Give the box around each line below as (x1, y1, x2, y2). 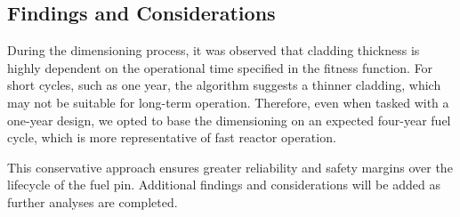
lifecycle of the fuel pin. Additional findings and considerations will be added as (7, 175, 440, 194)
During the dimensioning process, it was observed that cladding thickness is (7, 41, 420, 60)
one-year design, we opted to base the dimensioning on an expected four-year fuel (7, 110, 451, 129)
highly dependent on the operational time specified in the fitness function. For (7, 58, 433, 76)
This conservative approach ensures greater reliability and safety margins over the (7, 157, 453, 176)
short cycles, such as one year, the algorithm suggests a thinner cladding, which (7, 76, 441, 94)
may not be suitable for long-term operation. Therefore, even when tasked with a (7, 92, 449, 111)
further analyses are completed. (7, 192, 178, 211)
